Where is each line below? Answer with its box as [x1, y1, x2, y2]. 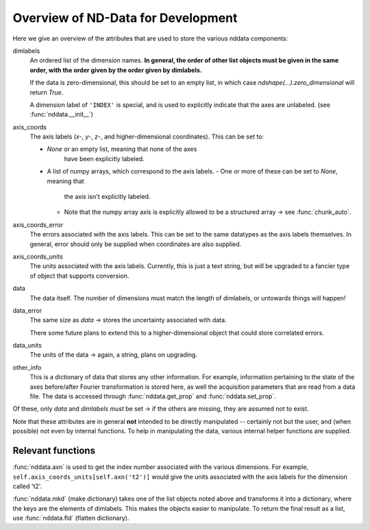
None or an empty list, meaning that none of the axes [47, 145, 197, 154]
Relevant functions [12, 445, 96, 457]
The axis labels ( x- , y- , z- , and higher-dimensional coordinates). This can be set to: [29, 132, 264, 141]
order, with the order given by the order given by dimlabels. [29, 66, 202, 74]
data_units [12, 341, 42, 350]
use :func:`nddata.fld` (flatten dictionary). [12, 514, 129, 522]
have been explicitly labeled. [64, 154, 145, 162]
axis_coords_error [12, 220, 64, 229]
